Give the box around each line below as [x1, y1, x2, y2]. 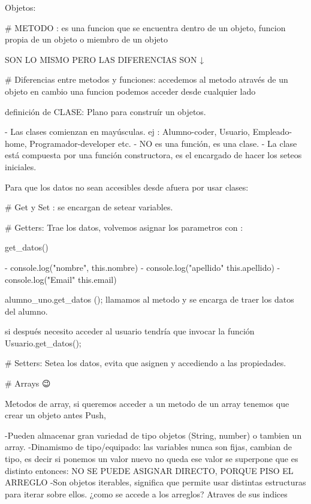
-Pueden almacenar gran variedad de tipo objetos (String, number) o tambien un [5, 428, 302, 441]
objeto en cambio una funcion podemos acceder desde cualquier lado [5, 84, 256, 97]
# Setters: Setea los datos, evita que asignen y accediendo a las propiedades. [5, 357, 286, 369]
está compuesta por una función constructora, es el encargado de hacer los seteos [5, 149, 302, 161]
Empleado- [252, 125, 292, 138]
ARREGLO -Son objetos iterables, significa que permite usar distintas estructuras [5, 476, 306, 488]
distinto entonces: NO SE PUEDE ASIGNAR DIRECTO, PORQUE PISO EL [5, 464, 294, 476]
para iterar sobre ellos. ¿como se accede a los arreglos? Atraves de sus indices [5, 487, 288, 500]
